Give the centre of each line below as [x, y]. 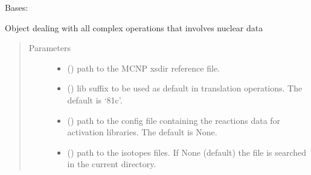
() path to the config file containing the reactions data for [174, 120]
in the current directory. [112, 164]
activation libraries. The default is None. [142, 132]
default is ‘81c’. [95, 100]
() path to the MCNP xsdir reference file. [143, 68]
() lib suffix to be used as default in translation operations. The [185, 88]
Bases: [17, 7]
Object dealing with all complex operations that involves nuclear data [134, 27]
